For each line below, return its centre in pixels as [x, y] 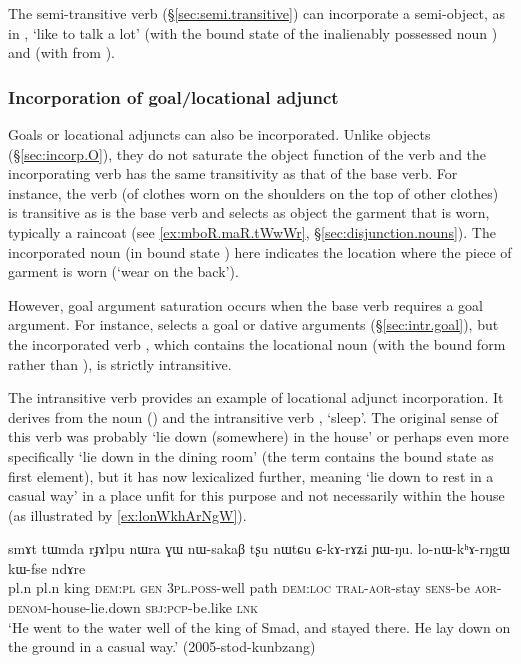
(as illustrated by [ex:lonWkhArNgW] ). [127, 514]
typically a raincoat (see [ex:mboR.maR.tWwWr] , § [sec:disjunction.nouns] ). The [252, 231]
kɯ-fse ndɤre [47, 567]
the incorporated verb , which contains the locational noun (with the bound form [257, 343]
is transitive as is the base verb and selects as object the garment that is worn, [249, 212]
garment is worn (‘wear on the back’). [123, 271]
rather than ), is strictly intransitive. [120, 363]
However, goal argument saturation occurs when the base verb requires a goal [245, 304]
